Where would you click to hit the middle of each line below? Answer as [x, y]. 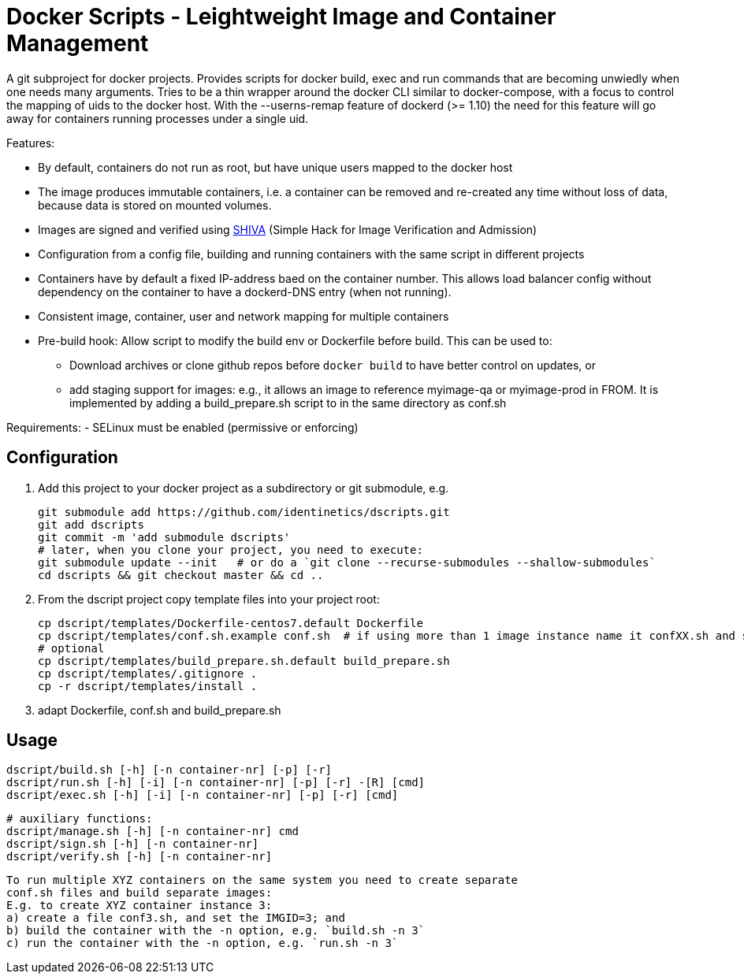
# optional [71, 648]
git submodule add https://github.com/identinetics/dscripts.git [244, 512]
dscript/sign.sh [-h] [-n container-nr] [133, 844]
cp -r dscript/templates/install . [148, 686]
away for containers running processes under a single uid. [158, 118]
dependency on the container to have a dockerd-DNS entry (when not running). [245, 291]
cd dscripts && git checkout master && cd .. [181, 575]
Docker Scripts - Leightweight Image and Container [281, 17]
